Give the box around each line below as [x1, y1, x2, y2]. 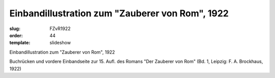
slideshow [49, 40, 71, 46]
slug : [9, 25, 20, 32]
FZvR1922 [49, 25, 71, 32]
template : [9, 40, 31, 46]
